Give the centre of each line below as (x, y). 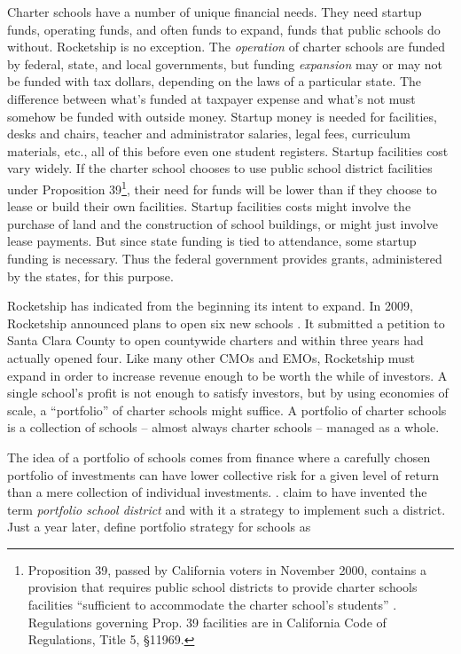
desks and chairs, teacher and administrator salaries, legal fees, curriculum (209, 134)
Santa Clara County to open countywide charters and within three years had (215, 340)
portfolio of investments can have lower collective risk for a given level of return (223, 474)
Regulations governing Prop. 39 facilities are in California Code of (207, 622)
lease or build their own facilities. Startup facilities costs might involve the (209, 206)
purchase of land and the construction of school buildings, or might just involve (223, 223)
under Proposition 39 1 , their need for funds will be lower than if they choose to (222, 187)
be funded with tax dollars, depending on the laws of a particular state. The (215, 81)
